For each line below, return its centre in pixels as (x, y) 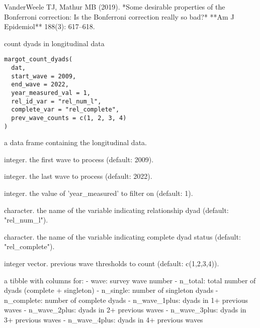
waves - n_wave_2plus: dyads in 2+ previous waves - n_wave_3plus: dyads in (125, 310)
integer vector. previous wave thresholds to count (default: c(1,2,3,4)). (112, 263)
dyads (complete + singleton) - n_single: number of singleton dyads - (111, 290)
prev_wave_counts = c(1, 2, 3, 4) (69, 118)
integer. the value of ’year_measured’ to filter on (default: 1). (99, 193)
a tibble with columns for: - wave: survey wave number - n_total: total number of (130, 280)
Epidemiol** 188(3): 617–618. (50, 26)
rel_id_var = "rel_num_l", (56, 101)
